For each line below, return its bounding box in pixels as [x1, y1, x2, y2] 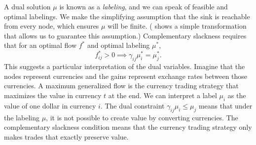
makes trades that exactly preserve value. [4, 131, 129, 142]
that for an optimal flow [4, 40, 77, 50]
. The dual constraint [100, 100, 165, 110]
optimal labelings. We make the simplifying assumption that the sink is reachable [4, 11, 250, 21]
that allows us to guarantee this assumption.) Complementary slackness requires [4, 30, 247, 40]
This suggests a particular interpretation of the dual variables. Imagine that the [4, 61, 245, 72]
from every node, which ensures [4, 21, 99, 31]
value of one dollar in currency [4, 100, 96, 110]
